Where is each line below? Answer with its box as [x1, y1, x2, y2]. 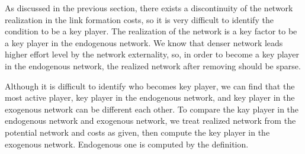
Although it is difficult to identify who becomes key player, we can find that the [5, 79, 295, 92]
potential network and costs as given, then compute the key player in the [5, 126, 270, 138]
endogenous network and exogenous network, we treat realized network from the [5, 114, 296, 127]
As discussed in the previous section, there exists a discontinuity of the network [5, 2, 293, 14]
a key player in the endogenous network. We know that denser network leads [5, 36, 283, 49]
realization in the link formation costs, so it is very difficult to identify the [5, 13, 274, 25]
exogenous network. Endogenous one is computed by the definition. [5, 137, 249, 150]
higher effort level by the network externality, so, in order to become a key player [5, 48, 299, 60]
